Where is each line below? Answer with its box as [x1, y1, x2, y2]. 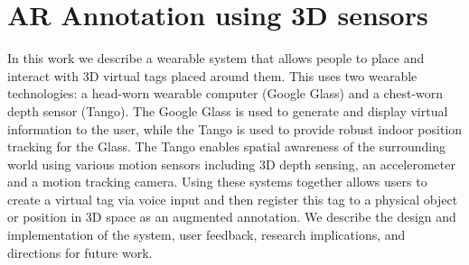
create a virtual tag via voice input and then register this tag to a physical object [7, 189, 458, 208]
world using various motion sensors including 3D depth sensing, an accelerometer [7, 154, 455, 173]
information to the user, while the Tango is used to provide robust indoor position [7, 119, 463, 138]
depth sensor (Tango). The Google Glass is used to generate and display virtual [7, 101, 448, 120]
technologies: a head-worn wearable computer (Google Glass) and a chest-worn [7, 84, 444, 103]
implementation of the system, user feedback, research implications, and [7, 225, 406, 244]
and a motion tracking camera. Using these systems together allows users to [7, 172, 427, 191]
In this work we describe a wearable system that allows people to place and [7, 49, 425, 68]
